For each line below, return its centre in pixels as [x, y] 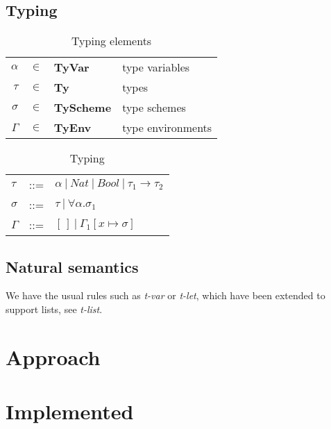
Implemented [70, 411]
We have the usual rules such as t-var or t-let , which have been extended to [165, 295]
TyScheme [83, 108]
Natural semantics [72, 266]
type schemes [154, 108]
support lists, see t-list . [54, 309]
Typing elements [111, 41]
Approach [53, 356]
